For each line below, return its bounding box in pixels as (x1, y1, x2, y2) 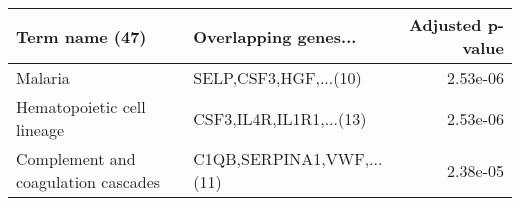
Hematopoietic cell (16, 95, 146, 118)
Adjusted (408, 13, 482, 36)
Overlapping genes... (193, 24, 357, 48)
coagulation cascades (16, 170, 161, 193)
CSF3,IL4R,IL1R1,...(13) (193, 106, 367, 130)
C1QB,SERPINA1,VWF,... (193, 147, 383, 170)
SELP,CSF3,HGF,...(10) (193, 66, 362, 89)
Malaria (16, 66, 70, 89)
